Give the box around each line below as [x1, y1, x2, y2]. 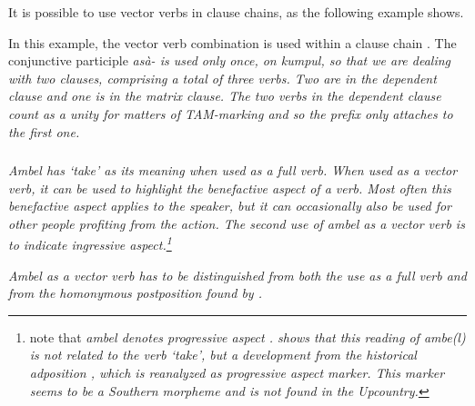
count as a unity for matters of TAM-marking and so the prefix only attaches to [8, 104, 453, 123]
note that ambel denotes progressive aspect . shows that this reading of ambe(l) [29, 327, 466, 346]
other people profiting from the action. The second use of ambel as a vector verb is [8, 213, 465, 233]
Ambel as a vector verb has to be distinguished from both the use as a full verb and [8, 265, 467, 284]
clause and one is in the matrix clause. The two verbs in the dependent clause [8, 86, 441, 105]
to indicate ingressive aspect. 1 [8, 233, 172, 254]
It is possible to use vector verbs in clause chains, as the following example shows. [8, 3, 464, 21]
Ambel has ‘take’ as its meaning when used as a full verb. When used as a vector [8, 161, 458, 180]
